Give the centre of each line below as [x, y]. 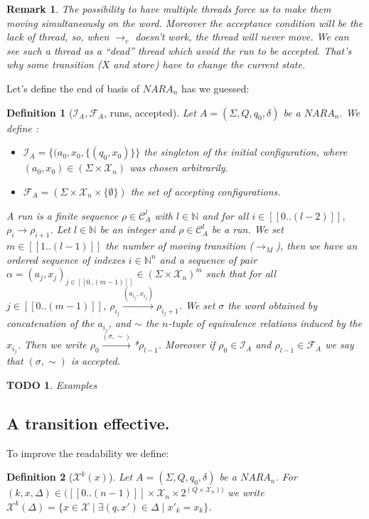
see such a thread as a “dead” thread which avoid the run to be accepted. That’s [179, 50]
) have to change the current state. [230, 64]
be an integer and [138, 229]
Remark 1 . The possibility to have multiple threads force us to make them [169, 9]
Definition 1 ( [40, 112]
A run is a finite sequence [62, 215]
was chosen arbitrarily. [179, 167]
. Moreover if [187, 344]
